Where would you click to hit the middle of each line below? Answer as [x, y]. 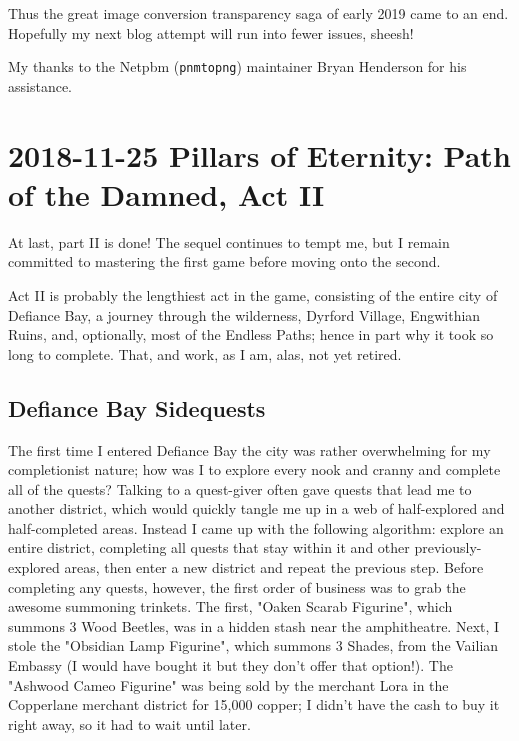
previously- [448, 547]
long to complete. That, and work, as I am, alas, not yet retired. [205, 353]
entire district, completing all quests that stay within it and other [209, 547]
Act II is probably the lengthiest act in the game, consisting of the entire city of [253, 294]
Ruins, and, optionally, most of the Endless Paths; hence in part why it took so [251, 334]
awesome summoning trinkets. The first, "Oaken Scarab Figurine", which [230, 606]
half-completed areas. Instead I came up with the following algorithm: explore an [256, 527]
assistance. [40, 85]
